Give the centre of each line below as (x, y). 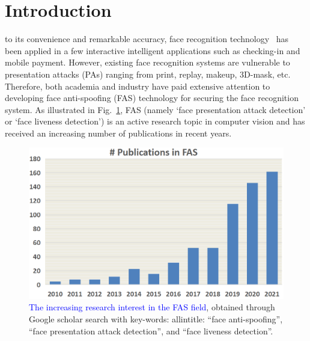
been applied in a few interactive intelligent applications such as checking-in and (153, 50)
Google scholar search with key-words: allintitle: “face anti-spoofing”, (156, 319)
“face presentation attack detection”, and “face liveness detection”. (151, 330)
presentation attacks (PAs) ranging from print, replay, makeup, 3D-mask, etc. (148, 74)
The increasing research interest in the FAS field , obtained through (152, 307)
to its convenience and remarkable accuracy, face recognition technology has (147, 39)
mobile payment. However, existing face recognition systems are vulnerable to (147, 62)
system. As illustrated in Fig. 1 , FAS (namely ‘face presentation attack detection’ (155, 109)
